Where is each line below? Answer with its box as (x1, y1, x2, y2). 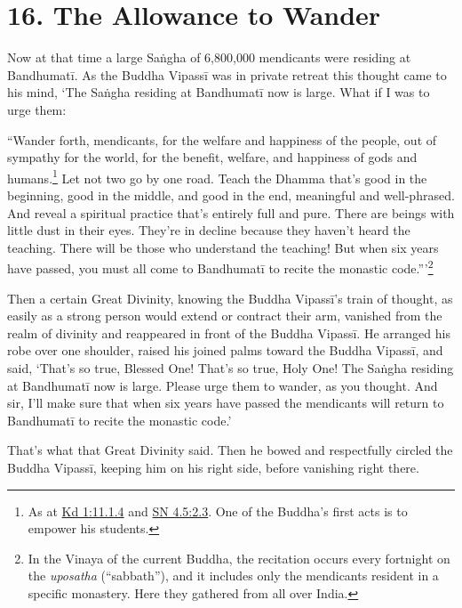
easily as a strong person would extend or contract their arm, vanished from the (7, 306, 442, 325)
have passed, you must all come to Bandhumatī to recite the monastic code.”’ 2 (7, 256, 434, 277)
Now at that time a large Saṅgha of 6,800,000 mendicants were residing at (7, 48, 411, 67)
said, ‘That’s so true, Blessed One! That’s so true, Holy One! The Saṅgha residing (7, 358, 454, 377)
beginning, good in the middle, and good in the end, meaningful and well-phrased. (7, 185, 455, 204)
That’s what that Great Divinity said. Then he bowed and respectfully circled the (7, 441, 453, 459)
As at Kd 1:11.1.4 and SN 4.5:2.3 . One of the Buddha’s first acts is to (28, 501, 408, 520)
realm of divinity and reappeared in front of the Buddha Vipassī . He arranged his (7, 323, 450, 342)
